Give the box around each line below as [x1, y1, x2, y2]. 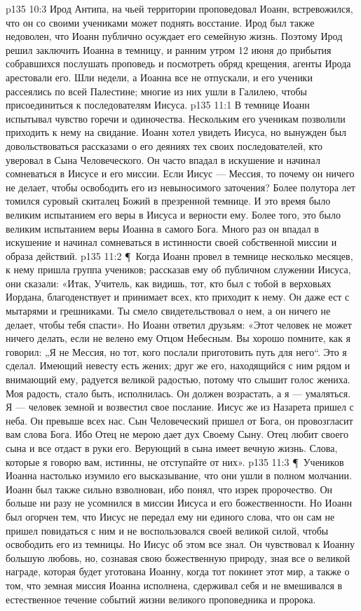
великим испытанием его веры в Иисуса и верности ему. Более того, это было [6, 207, 341, 221]
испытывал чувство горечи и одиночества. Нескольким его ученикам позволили [6, 111, 346, 125]
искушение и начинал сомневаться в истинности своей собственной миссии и [6, 235, 337, 249]
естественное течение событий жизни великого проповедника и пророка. [6, 591, 316, 606]
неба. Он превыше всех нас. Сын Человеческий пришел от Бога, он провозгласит [6, 413, 353, 427]
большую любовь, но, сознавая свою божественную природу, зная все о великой [6, 550, 350, 565]
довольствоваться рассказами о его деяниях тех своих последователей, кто [6, 138, 323, 153]
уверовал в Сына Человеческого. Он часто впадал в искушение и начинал [6, 152, 320, 167]
